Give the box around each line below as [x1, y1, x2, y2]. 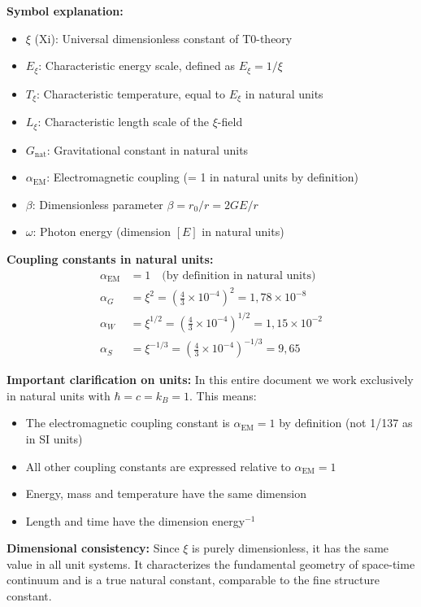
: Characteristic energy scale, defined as [38, 57, 236, 74]
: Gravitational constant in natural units [46, 141, 249, 158]
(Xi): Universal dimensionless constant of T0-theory [34, 29, 293, 46]
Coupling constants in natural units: [7, 250, 214, 267]
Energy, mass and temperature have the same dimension [25, 485, 306, 502]
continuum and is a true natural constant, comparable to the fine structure [7, 571, 380, 588]
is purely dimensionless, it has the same [192, 539, 389, 557]
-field [217, 113, 243, 130]
